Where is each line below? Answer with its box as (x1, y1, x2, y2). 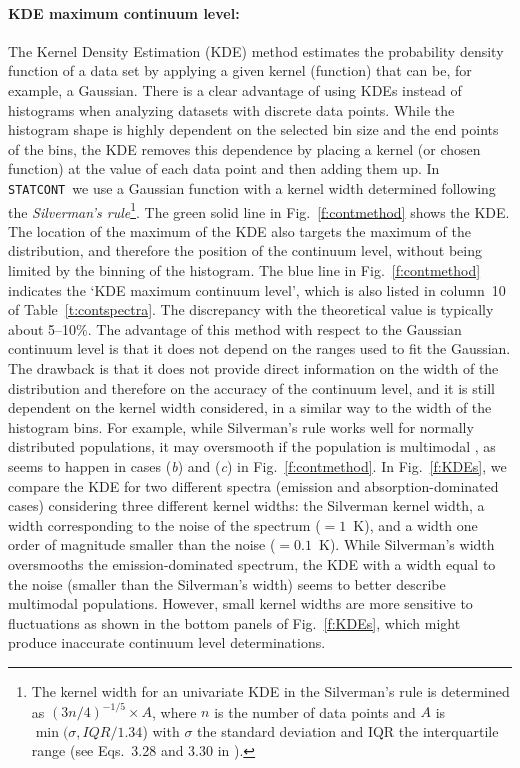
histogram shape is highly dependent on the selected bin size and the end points (8, 119, 499, 140)
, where (152, 701, 197, 722)
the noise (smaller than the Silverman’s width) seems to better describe (8, 573, 446, 594)
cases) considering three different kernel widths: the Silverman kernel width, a (8, 495, 485, 516)
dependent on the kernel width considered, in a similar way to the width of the (8, 397, 492, 418)
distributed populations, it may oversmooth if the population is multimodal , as (8, 436, 496, 457)
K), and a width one (353, 514, 478, 535)
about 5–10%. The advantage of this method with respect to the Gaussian (8, 318, 462, 339)
